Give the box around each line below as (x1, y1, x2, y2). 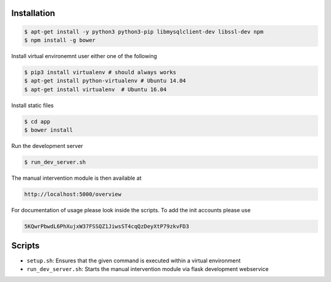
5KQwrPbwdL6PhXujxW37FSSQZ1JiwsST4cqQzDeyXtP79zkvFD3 (24, 223, 189, 230)
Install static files (11, 102, 54, 109)
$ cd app (24, 118, 51, 125)
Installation (11, 8, 55, 18)
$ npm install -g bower (24, 37, 96, 43)
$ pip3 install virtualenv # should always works (24, 69, 177, 76)
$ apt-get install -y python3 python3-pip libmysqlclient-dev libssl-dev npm (24, 28, 264, 35)
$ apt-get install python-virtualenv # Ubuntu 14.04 (24, 77, 186, 84)
